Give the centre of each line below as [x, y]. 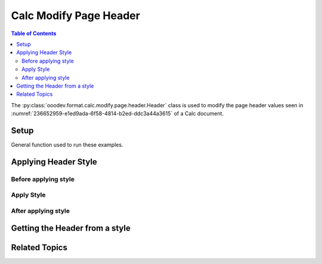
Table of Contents [34, 33]
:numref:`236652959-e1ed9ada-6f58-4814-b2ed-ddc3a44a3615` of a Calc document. [117, 114]
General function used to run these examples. [67, 145]
